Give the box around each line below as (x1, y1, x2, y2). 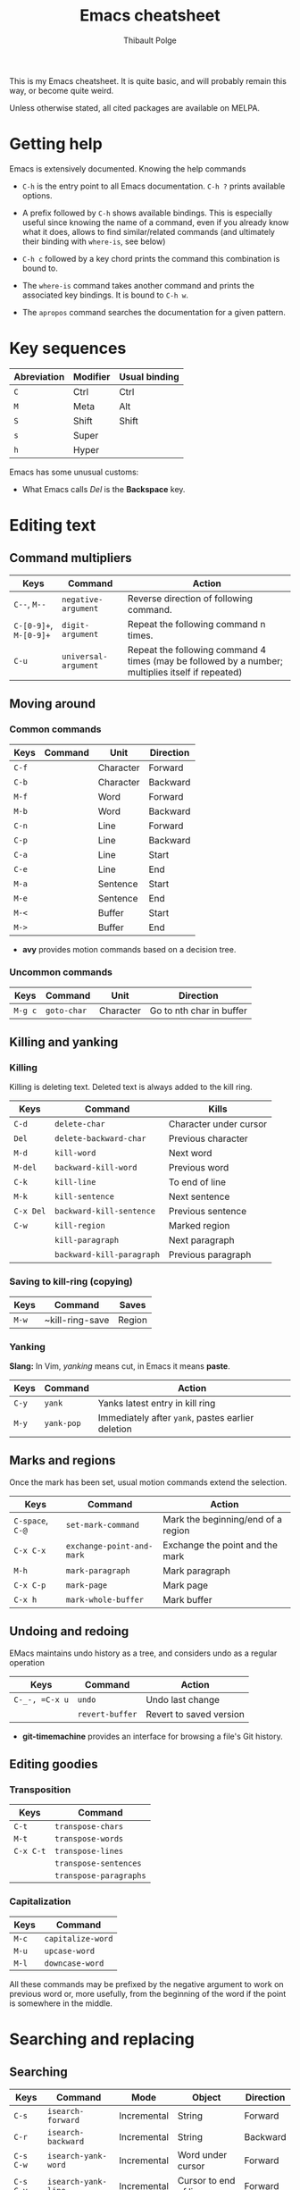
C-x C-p (13, 1580, 46, 1590)
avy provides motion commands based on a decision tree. (21, 944, 237, 954)
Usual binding (119, 370, 180, 382)
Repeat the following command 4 (128, 643, 266, 656)
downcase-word (44, 1958, 104, 1968)
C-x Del (13, 1206, 46, 1216)
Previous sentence (168, 1205, 247, 1218)
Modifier (72, 370, 111, 382)
